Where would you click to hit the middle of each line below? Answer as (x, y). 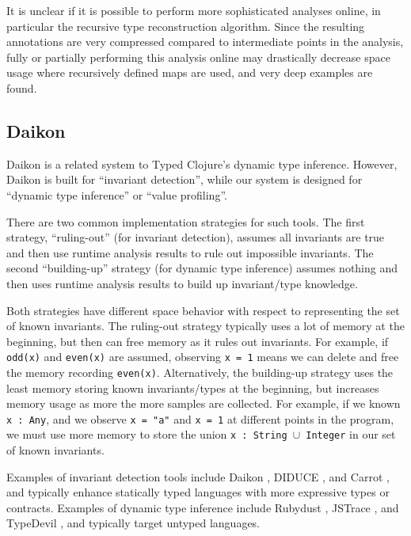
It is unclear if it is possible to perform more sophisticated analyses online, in (194, 10)
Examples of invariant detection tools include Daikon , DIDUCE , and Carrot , (198, 476)
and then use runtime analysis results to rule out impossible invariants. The (190, 252)
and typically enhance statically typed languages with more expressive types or (198, 492)
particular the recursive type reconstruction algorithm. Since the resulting (186, 26)
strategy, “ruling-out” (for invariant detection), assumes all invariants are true (196, 237)
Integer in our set (351, 434)
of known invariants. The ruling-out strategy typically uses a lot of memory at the (205, 326)
